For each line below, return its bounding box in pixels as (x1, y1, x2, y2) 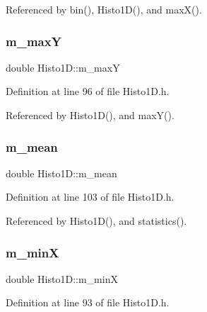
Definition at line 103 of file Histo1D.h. (6, 189, 175, 204)
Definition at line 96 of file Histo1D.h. (6, 84, 170, 99)
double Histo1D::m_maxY (6, 60, 120, 74)
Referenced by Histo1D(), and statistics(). (6, 213, 187, 228)
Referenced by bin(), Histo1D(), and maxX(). (6, 2, 202, 16)
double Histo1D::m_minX (6, 271, 118, 286)
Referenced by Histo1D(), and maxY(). (6, 108, 175, 122)
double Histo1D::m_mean (6, 165, 117, 180)
